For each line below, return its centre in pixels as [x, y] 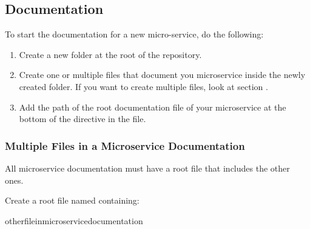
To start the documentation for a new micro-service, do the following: [134, 34]
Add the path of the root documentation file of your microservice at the [153, 107]
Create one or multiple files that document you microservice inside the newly [162, 75]
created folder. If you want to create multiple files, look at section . [143, 86]
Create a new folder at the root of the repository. [110, 54]
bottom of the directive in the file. [83, 119]
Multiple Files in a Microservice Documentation [125, 145]
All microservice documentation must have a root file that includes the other [147, 168]
